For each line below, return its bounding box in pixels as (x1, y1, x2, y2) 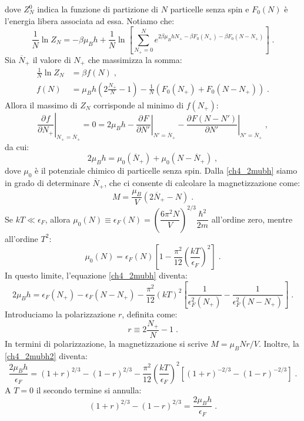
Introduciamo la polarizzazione (5, 307, 116, 320)
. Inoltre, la (258, 337, 299, 350)
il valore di (32, 53, 71, 65)
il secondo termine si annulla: (36, 383, 142, 396)
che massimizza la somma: (88, 53, 182, 65)
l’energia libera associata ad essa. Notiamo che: (5, 14, 175, 26)
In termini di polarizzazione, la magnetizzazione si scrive (5, 337, 208, 350)
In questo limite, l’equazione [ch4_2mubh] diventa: (5, 269, 188, 281)
